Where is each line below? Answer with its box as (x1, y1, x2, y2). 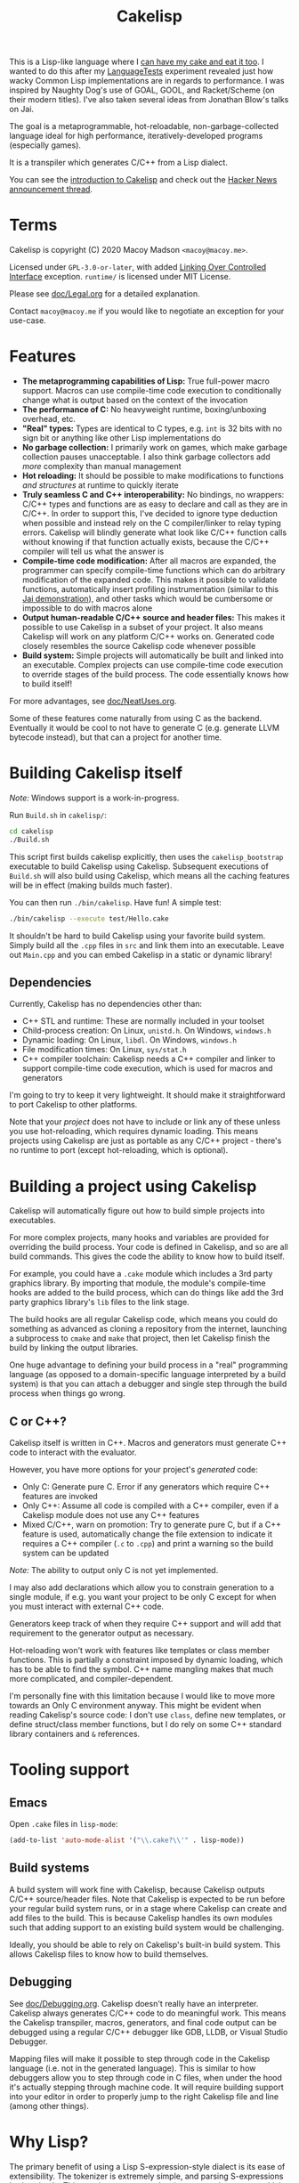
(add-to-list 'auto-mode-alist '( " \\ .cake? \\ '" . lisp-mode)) (9, 1836, 245, 1845)
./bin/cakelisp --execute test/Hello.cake (9, 914, 169, 923)
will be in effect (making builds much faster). (9, 880, 173, 890)
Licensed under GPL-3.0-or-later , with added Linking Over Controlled (9, 262, 267, 272)
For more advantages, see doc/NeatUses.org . (9, 696, 177, 707)
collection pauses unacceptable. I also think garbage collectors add (21, 451, 271, 462)
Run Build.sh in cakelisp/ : (9, 810, 107, 820)
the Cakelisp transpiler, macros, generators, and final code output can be (9, 2017, 278, 2027)
